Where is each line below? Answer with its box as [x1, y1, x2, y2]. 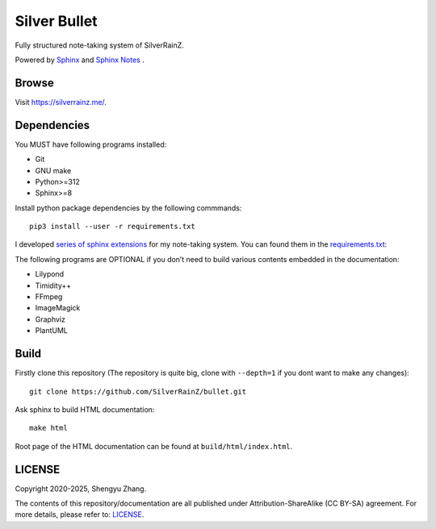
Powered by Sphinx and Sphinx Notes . [15, 55, 145, 65]
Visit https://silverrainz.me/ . [15, 97, 107, 106]
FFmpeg [35, 292, 63, 302]
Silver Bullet [15, 12, 98, 30]
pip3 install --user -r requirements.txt [29, 222, 195, 231]
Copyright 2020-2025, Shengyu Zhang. [15, 484, 147, 494]
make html [29, 423, 68, 433]
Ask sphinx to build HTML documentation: [15, 404, 155, 414]
